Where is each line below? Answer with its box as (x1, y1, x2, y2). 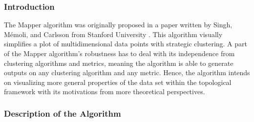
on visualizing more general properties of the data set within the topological (4, 77, 232, 87)
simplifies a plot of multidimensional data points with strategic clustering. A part (4, 39, 247, 49)
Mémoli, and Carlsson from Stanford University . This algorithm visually (4, 29, 223, 39)
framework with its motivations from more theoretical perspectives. (4, 86, 205, 97)
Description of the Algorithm (4, 107, 121, 119)
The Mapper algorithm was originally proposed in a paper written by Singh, (4, 20, 233, 30)
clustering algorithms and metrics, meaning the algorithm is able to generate (4, 58, 233, 68)
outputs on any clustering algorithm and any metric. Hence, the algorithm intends (4, 67, 250, 78)
